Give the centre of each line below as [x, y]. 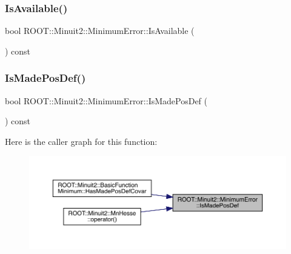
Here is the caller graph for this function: [81, 141]
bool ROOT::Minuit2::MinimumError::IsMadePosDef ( [106, 100]
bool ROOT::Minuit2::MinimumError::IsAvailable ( [100, 31]
